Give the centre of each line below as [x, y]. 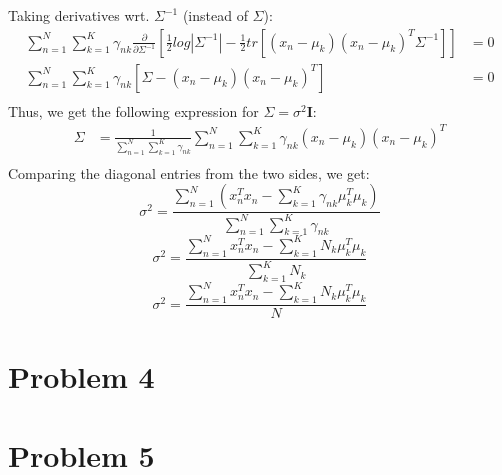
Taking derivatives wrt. [79, 15]
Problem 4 [81, 376]
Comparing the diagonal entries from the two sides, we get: [189, 172]
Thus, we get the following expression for [133, 110]
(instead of [215, 15]
